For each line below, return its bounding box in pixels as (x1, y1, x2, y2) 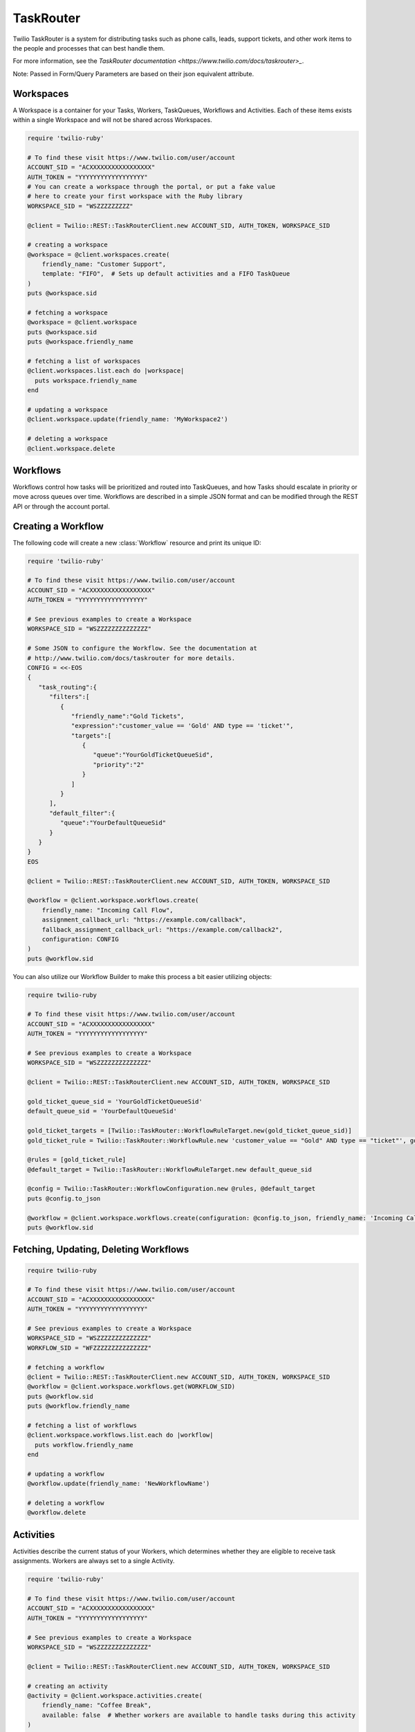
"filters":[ (49, 693, 90, 701)
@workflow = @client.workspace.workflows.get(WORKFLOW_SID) (27, 1383, 236, 1390)
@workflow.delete (27, 1509, 86, 1517)
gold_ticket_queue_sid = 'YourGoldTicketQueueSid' (27, 1097, 203, 1105)
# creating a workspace (27, 241, 109, 249)
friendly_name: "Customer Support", (41, 260, 166, 268)
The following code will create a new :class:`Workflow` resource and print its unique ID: (12, 538, 261, 547)
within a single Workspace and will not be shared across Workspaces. (12, 116, 212, 124)
